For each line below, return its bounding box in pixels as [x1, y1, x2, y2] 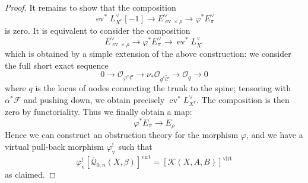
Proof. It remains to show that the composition [5, 1, 176, 13]
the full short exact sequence [5, 59, 109, 71]
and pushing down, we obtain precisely [23, 93, 165, 105]
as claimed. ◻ [5, 168, 56, 181]
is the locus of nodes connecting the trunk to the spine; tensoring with [35, 82, 291, 94]
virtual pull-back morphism [5, 140, 104, 152]
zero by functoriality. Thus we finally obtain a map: [5, 105, 192, 118]
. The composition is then [196, 93, 290, 105]
